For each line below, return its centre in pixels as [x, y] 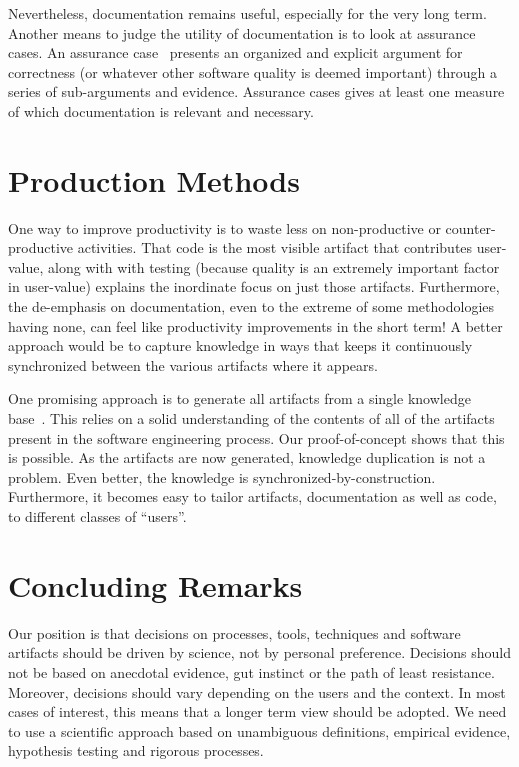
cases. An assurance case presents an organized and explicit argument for [235, 52]
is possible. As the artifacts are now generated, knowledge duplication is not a [247, 457]
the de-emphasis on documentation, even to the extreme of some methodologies [251, 306]
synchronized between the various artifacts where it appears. [193, 364]
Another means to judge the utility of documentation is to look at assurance [242, 32]
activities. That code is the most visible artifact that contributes [275, 247]
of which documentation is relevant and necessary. [161, 110]
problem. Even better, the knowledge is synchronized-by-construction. [222, 476]
